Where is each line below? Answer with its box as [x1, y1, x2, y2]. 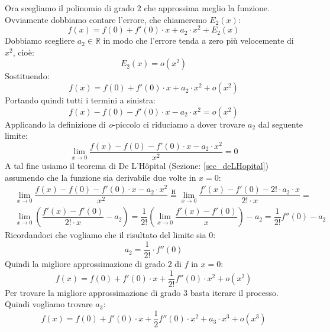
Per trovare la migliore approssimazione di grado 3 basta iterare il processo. [5, 286, 279, 298]
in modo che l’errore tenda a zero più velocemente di [103, 34, 294, 47]
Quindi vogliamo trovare [5, 298, 93, 310]
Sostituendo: [5, 70, 50, 82]
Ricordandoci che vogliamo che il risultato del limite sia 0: [5, 229, 216, 241]
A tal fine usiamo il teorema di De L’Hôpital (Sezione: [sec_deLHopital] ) [5, 159, 269, 171]
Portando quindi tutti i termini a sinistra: [5, 94, 156, 106]
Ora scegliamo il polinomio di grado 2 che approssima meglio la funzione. [5, 2, 270, 14]
